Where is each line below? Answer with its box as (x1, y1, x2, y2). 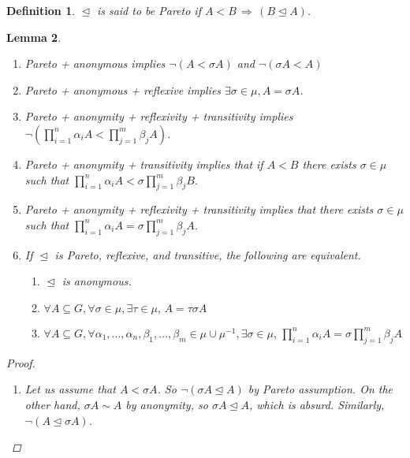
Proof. (6, 354, 35, 370)
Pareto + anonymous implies (24, 55, 166, 72)
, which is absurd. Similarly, (248, 396, 385, 412)
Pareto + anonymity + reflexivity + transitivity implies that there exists (24, 201, 374, 218)
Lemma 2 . (6, 28, 61, 45)
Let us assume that (24, 381, 116, 397)
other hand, (24, 396, 80, 412)
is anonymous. (61, 273, 132, 289)
